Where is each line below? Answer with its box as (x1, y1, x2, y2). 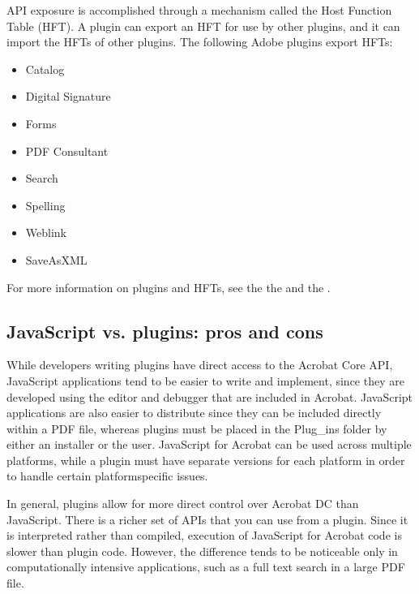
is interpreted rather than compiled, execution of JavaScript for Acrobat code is (6, 527, 402, 544)
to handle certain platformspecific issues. (6, 467, 208, 484)
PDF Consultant (25, 142, 109, 159)
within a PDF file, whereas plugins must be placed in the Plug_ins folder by (6, 420, 387, 437)
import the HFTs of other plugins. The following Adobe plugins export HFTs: (6, 33, 393, 50)
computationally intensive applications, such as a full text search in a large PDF (6, 558, 405, 575)
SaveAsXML (25, 251, 88, 268)
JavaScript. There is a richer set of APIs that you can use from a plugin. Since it (6, 510, 408, 527)
